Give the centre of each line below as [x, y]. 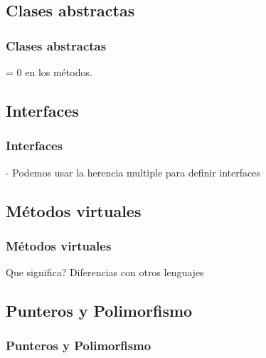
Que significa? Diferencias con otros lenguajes [105, 272]
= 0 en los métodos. [49, 72]
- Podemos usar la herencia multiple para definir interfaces [133, 172]
